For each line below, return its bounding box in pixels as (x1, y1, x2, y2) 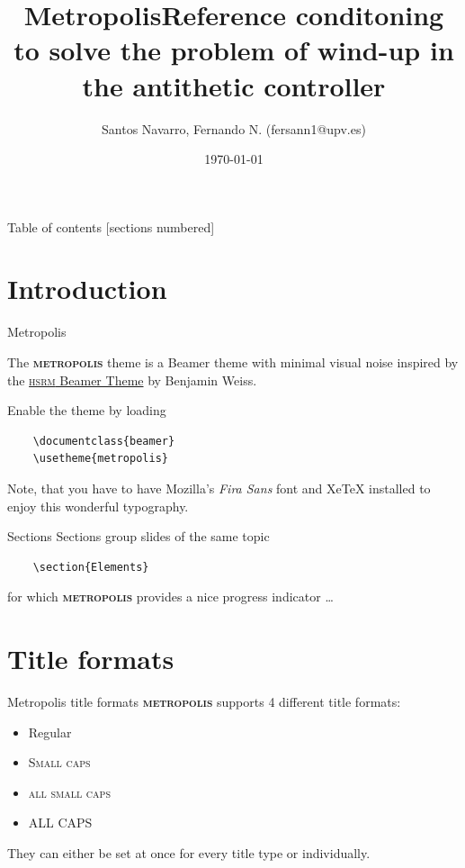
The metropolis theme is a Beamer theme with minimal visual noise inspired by (7, 353, 459, 371)
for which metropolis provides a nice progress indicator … (7, 587, 334, 606)
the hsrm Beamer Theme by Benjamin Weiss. (7, 370, 257, 389)
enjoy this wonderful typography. (7, 496, 189, 515)
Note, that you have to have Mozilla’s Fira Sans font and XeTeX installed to (7, 478, 431, 497)
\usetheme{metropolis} (32, 452, 168, 466)
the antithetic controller (82, 67, 386, 104)
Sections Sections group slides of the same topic (7, 527, 270, 546)
